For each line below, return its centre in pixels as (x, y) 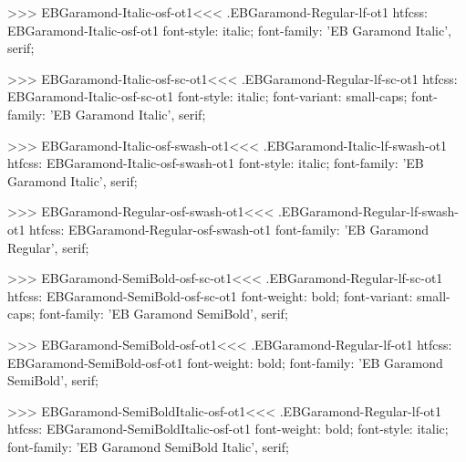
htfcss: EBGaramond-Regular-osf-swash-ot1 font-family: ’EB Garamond (229, 229)
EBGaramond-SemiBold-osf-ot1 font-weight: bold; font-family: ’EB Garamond (225, 362)
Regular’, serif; (48, 247)
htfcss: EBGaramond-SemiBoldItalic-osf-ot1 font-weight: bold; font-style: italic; (228, 429)
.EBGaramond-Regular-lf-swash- (368, 211)
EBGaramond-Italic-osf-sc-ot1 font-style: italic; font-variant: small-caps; (207, 96)
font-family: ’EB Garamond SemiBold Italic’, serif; (148, 446)
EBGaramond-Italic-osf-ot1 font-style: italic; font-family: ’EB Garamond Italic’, (229, 30)
